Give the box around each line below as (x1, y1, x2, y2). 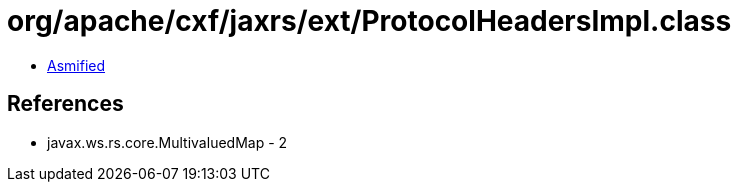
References (7, 91, 124, 117)
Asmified (47, 56, 106, 74)
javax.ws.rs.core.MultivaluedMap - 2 (47, 133, 288, 151)
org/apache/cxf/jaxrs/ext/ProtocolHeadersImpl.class (7, 4, 732, 38)
